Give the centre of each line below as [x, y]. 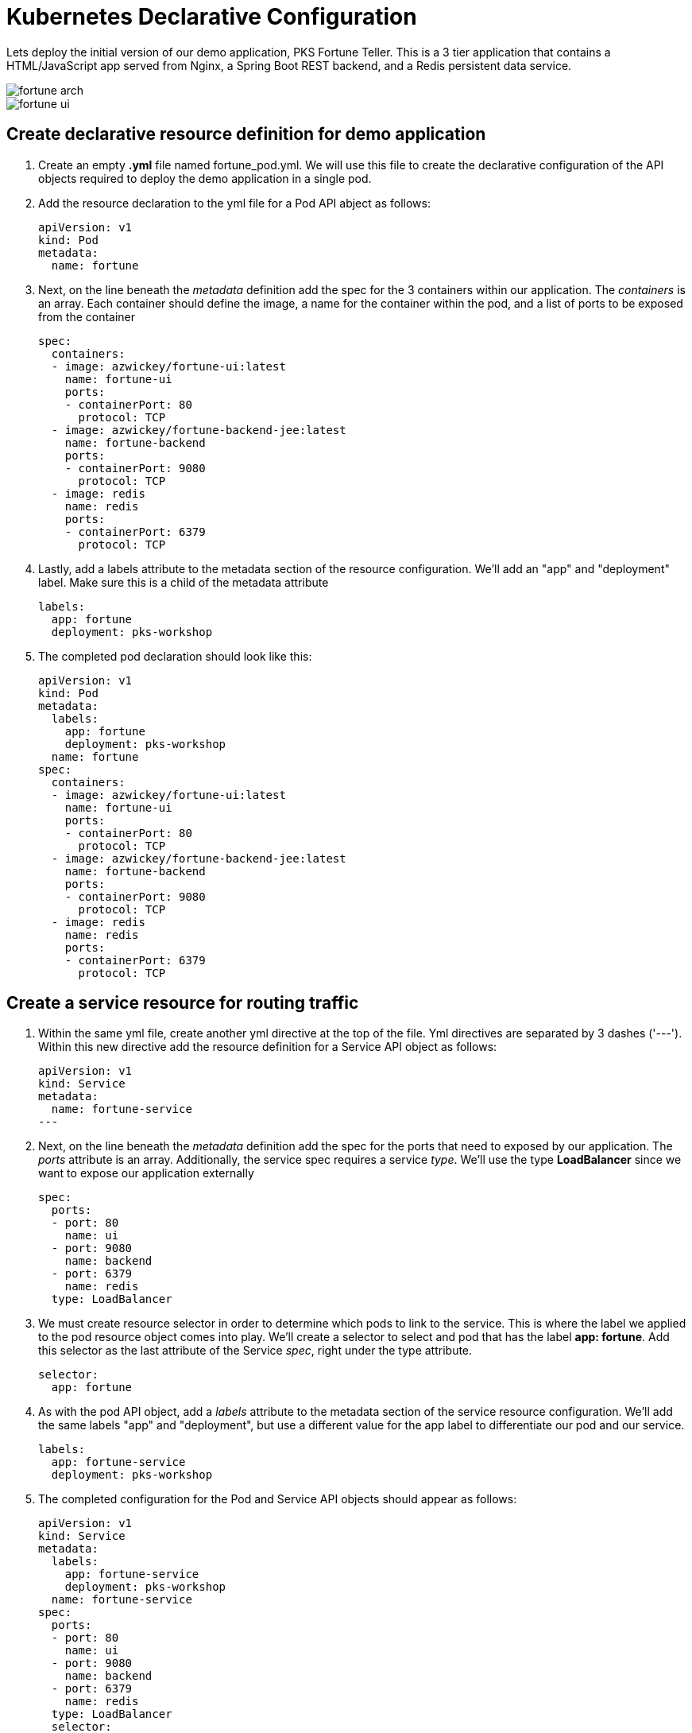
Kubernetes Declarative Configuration [212, 17]
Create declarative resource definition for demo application [246, 134]
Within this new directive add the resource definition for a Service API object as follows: [268, 1047]
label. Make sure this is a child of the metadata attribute [184, 582]
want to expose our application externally [146, 1173]
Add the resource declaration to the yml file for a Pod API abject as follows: [234, 203]
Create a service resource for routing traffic [183, 1003]
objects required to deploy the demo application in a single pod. [205, 178]
